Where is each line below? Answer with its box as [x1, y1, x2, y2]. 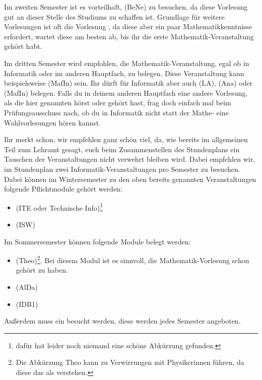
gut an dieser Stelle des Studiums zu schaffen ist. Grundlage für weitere [4, 11, 225, 22]
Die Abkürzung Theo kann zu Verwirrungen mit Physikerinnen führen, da [16, 357, 244, 367]
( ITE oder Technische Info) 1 [16, 201, 103, 213]
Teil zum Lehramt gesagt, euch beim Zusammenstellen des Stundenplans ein [4, 144, 240, 154]
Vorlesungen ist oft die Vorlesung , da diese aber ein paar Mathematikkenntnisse [4, 21, 252, 32]
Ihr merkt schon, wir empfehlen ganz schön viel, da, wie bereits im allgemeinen [4, 134, 248, 145]
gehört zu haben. [16, 265, 68, 275]
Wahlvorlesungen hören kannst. [4, 117, 101, 128]
